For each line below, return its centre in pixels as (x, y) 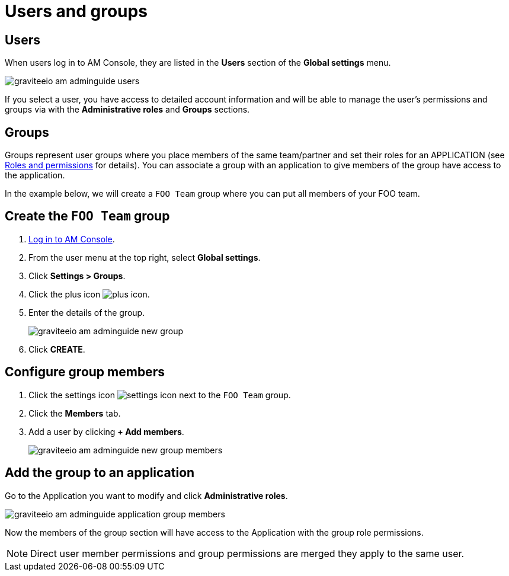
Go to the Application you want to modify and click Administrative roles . (146, 495)
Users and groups (76, 11)
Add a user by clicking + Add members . (106, 431)
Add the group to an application (100, 473)
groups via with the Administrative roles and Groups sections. (127, 110)
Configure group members (85, 372)
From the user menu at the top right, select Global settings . (145, 257)
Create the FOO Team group (87, 216)
